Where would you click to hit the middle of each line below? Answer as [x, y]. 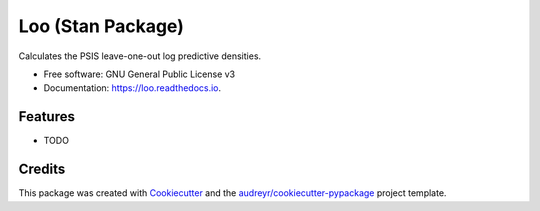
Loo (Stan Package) [101, 26]
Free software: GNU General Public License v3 [139, 74]
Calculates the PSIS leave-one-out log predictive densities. [140, 56]
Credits [42, 169]
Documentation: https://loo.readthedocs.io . [132, 88]
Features [46, 116]
